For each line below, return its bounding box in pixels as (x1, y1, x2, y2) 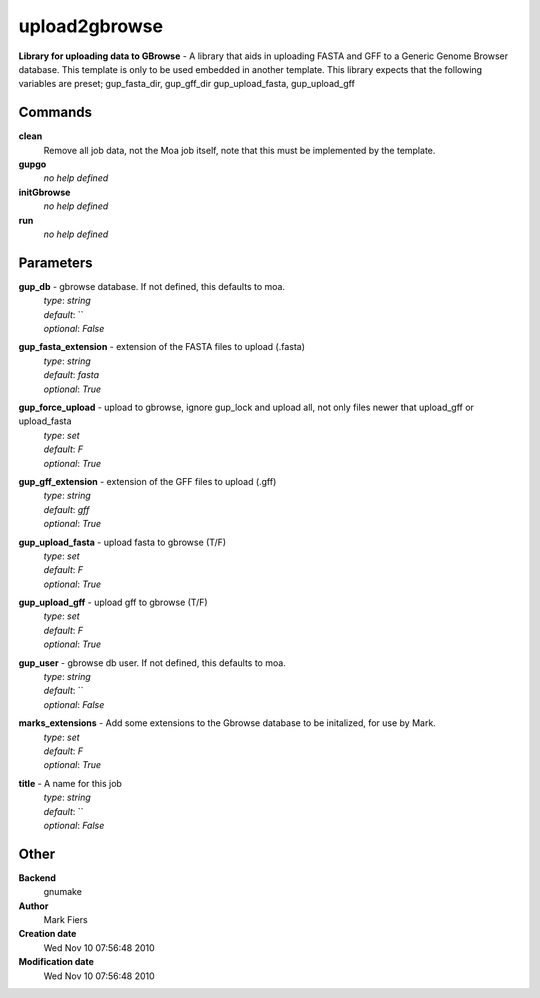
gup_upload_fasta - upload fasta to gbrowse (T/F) (18, 536, 227, 548)
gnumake (43, 886, 82, 898)
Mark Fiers (43, 914, 89, 926)
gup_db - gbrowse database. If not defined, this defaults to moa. (18, 280, 285, 292)
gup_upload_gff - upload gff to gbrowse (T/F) (18, 596, 209, 609)
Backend (18, 871, 57, 884)
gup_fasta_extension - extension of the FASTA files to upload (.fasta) (18, 341, 305, 353)
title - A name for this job (18, 777, 122, 789)
